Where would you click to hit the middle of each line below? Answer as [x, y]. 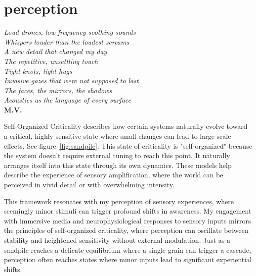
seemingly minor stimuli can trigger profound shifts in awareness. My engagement [128, 211]
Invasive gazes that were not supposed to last [71, 81]
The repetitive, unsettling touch [51, 61]
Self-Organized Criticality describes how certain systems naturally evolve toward [126, 126]
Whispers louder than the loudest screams [67, 41]
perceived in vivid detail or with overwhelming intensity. [89, 185]
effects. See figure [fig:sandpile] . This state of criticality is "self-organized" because [128, 145]
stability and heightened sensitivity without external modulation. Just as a [117, 240]
